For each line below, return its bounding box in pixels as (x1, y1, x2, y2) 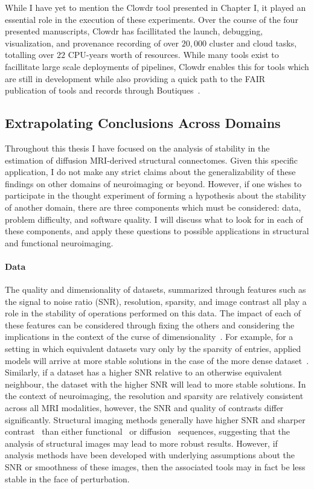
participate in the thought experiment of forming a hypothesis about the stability (5, 189, 306, 202)
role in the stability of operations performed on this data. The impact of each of (5, 307, 301, 319)
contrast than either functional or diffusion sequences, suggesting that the (5, 425, 290, 438)
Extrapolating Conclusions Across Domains (5, 113, 281, 132)
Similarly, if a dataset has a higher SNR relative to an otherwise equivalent (5, 366, 283, 379)
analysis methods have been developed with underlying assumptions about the (5, 449, 295, 461)
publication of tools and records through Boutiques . (5, 84, 200, 97)
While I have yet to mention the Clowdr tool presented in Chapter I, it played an (5, 1, 306, 13)
